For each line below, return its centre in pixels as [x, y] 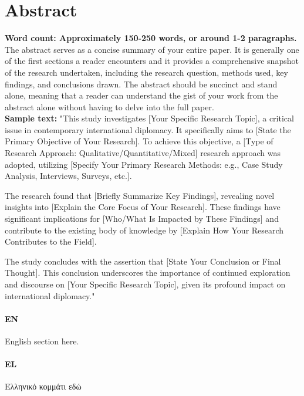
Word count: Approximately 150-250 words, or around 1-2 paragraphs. [151, 38]
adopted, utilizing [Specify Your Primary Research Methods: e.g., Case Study [144, 164]
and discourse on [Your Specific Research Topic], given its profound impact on [145, 284]
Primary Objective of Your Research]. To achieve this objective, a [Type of [139, 141]
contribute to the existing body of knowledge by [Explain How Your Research [144, 230]
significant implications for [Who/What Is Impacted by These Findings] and [142, 219]
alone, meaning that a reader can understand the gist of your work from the [141, 95]
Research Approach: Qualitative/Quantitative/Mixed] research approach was [143, 153]
